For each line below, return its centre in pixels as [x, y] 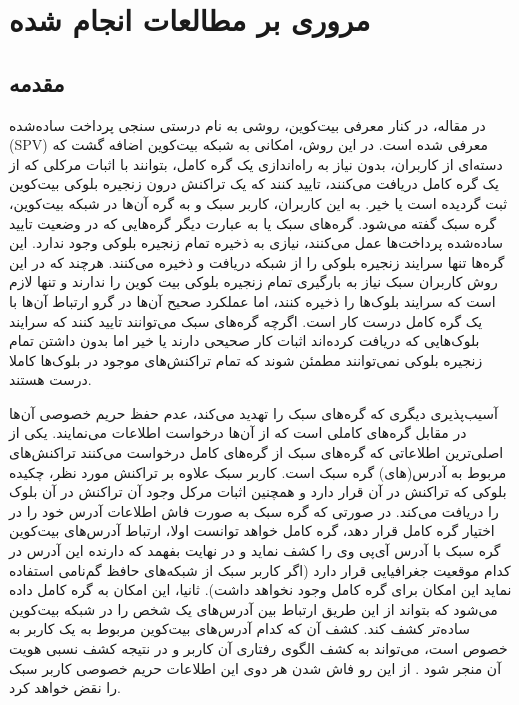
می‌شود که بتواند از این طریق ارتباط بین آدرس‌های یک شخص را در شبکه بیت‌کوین [253, 608]
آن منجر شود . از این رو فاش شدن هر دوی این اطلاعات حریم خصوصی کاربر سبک [255, 667]
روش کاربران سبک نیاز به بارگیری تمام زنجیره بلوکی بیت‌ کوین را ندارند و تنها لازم [253, 281]
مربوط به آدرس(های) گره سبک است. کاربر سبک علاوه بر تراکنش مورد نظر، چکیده [258, 471]
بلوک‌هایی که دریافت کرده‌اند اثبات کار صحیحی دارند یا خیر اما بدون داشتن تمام [244, 340]
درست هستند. [50, 379]
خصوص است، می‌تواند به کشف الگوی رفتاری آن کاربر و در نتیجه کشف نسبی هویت [258, 648]
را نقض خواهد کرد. [65, 687]
